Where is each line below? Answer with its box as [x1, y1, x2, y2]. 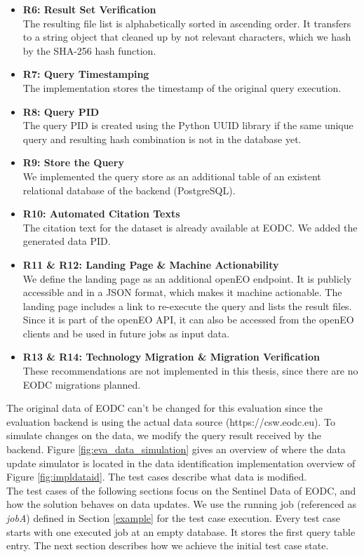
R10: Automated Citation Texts [22, 206, 180, 221]
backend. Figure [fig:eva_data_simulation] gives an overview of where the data [6, 442, 346, 457]
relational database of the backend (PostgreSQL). [22, 182, 236, 197]
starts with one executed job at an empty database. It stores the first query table [6, 524, 356, 539]
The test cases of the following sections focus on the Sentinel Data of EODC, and [6, 483, 356, 497]
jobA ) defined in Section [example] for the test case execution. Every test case [6, 511, 341, 525]
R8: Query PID [22, 104, 100, 119]
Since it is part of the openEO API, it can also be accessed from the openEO [22, 312, 354, 327]
